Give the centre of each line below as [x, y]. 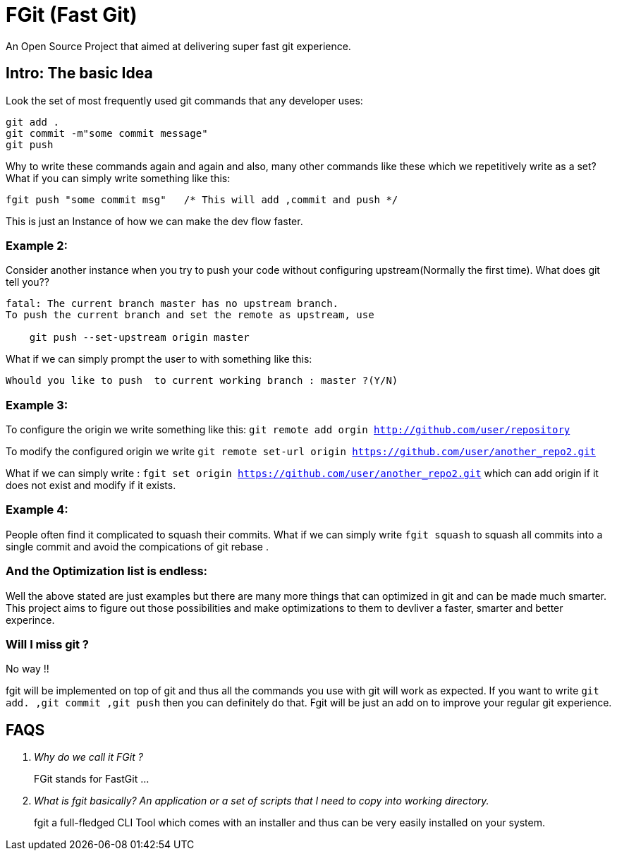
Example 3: [37, 405]
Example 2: [37, 245]
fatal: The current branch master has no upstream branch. [172, 304]
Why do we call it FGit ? [88, 757]
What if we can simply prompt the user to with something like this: [159, 359]
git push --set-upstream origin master [139, 338]
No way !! [28, 669]
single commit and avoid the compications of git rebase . [137, 546]
